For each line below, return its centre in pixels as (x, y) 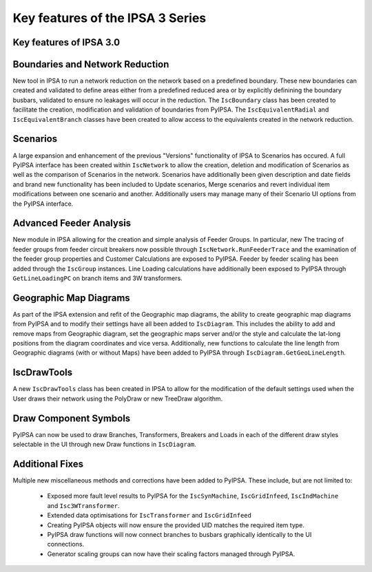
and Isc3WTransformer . (83, 505)
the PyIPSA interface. (43, 204)
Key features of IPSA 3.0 (66, 42)
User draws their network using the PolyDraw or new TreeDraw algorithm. (118, 399)
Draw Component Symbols (72, 418)
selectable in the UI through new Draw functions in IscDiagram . (104, 445)
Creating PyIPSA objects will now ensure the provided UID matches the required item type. (176, 525)
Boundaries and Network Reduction (91, 64)
